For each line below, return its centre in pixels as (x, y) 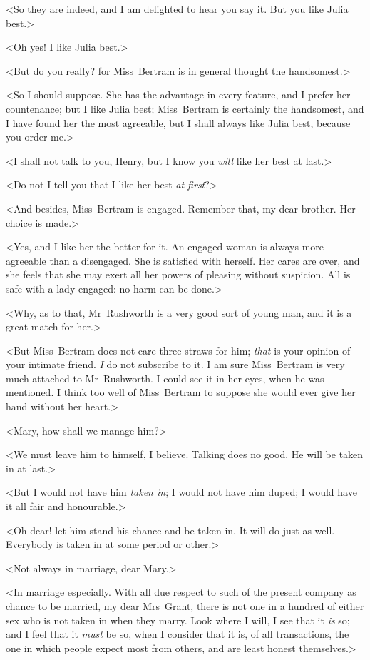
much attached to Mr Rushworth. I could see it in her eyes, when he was (165, 378)
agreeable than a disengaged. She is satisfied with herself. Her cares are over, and (183, 260)
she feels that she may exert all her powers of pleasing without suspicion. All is (178, 274)
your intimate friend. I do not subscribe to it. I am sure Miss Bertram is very (175, 364)
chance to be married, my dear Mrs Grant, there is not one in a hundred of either (185, 606)
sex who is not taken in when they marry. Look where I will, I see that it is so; (178, 620)
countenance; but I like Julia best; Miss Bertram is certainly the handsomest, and (185, 108)
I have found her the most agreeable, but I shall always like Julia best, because (178, 122)
